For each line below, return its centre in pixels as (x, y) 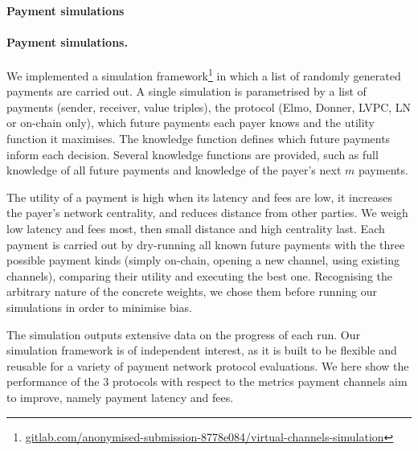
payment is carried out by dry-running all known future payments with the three (206, 244)
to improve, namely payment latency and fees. (120, 397)
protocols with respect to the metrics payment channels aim (260, 381)
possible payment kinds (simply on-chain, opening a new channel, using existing (203, 260)
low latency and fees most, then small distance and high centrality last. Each (196, 228)
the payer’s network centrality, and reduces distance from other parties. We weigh (207, 213)
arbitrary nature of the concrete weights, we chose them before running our (192, 291)
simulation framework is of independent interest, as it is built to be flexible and (202, 350)
